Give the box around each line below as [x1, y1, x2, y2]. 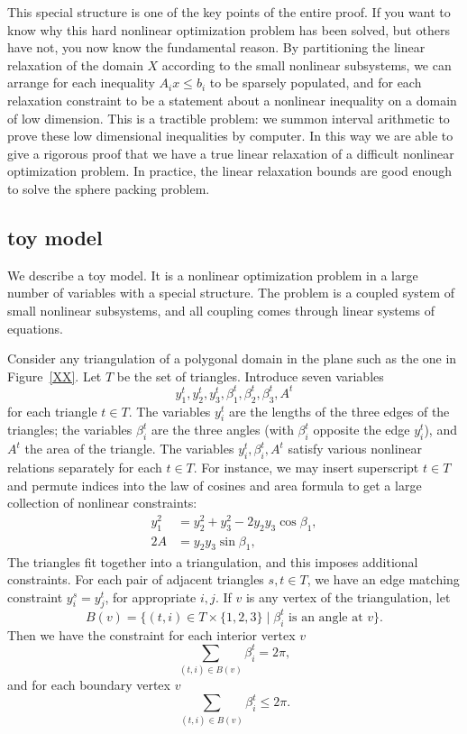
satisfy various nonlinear [288, 439, 423, 458]
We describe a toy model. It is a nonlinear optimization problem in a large [7, 265, 418, 284]
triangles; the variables [7, 420, 133, 439]
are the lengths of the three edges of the [228, 401, 450, 420]
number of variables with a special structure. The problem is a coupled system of [7, 283, 455, 302]
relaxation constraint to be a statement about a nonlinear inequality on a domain [7, 90, 457, 109]
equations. [7, 318, 63, 337]
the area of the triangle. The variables [24, 439, 234, 458]
